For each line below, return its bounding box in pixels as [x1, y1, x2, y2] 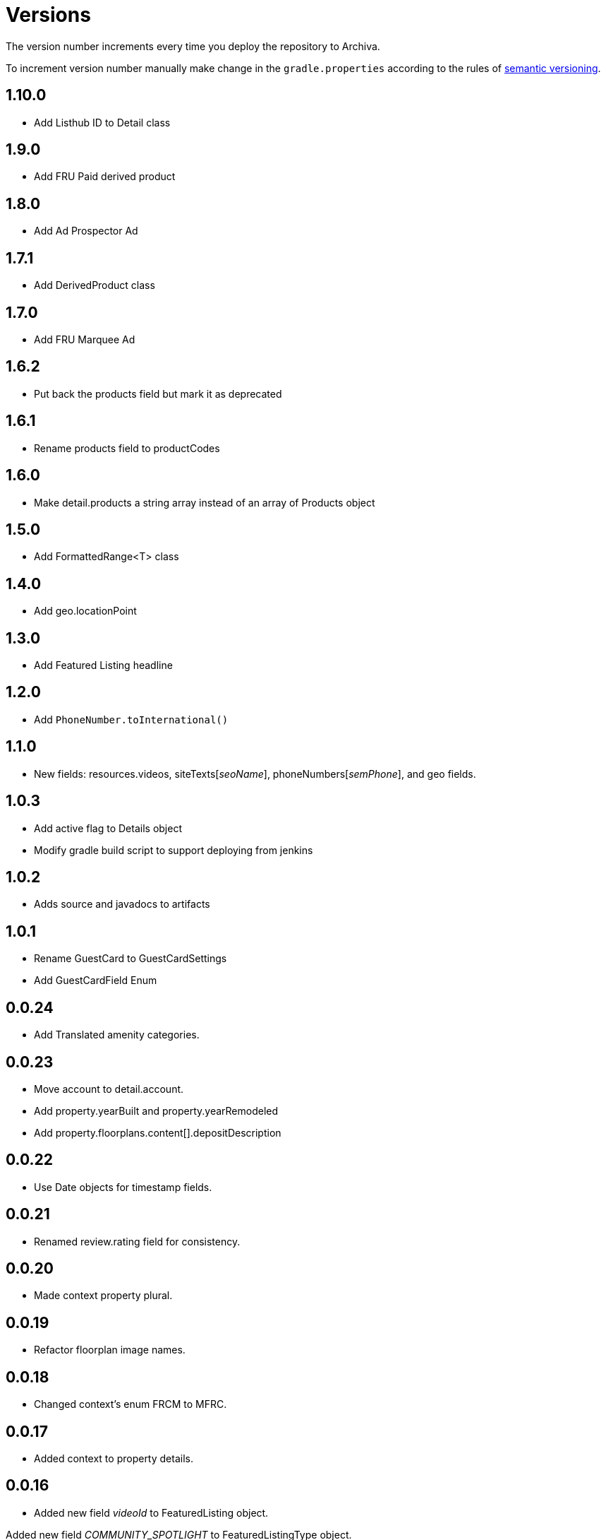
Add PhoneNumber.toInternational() [34, 713, 229, 725]
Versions [6, 3, 91, 27]
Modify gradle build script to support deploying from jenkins [34, 843, 313, 856]
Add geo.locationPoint [34, 605, 137, 617]
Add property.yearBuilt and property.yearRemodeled [34, 1104, 279, 1117]
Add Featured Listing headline [34, 659, 173, 672]
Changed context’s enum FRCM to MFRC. [34, 1398, 227, 1411]
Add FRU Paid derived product [34, 170, 176, 183]
